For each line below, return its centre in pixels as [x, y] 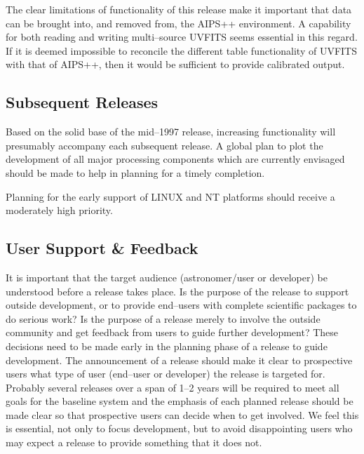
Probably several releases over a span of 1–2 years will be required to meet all [173, 387]
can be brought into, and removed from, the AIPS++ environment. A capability [178, 23]
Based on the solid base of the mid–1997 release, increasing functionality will [171, 132]
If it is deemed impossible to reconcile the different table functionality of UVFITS [181, 50]
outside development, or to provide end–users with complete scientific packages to [181, 305]
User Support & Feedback [102, 248]
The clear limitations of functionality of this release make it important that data [179, 9]
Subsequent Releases [82, 102]
